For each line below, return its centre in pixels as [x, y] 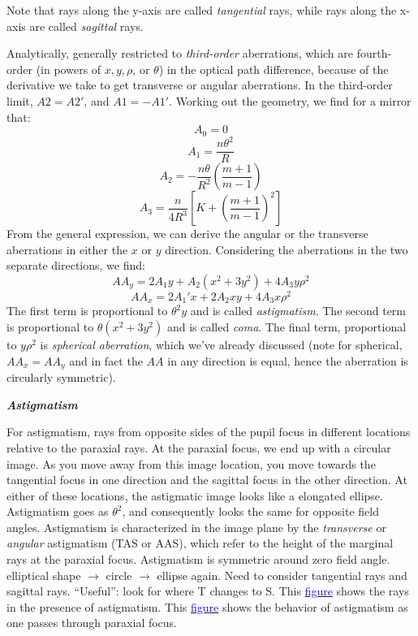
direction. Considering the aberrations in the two [287, 249]
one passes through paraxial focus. [92, 623]
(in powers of [69, 69]
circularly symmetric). [61, 377]
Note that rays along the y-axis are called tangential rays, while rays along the [202, 10]
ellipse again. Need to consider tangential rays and [282, 575]
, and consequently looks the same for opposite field [250, 511]
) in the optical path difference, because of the [274, 69]
